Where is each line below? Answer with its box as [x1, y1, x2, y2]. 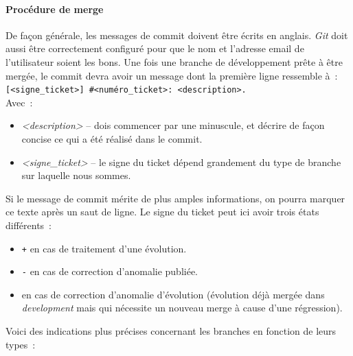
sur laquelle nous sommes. [21, 168, 131, 182]
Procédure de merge [5, 1, 104, 16]
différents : [5, 217, 52, 232]
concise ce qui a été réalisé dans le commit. [21, 132, 203, 146]
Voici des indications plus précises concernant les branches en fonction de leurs [5, 324, 337, 338]
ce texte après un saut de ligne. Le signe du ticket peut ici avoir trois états [5, 204, 319, 219]
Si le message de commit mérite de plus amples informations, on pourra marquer [5, 191, 345, 205]
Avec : [5, 95, 33, 109]
